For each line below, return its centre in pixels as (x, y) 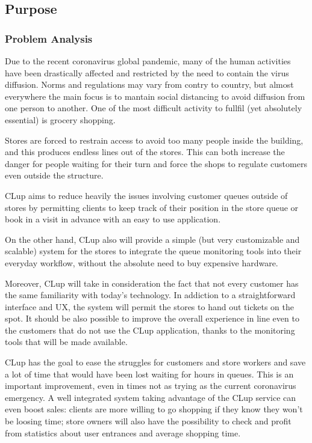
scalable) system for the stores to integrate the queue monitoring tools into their (153, 251)
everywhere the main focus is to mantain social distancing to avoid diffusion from (155, 96)
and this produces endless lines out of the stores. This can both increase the (145, 152)
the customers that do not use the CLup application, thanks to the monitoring (150, 330)
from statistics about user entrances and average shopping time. (123, 432)
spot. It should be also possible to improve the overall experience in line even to (152, 318)
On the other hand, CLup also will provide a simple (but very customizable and (152, 239)
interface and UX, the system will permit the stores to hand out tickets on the (149, 306)
